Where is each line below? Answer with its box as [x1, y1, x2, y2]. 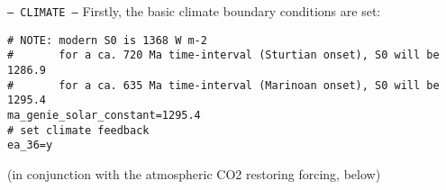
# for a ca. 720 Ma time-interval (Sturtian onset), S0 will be [7, 49, 440, 62]
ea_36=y [7, 139, 53, 152]
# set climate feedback [7, 123, 150, 137]
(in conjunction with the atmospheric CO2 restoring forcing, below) [7, 164, 381, 183]
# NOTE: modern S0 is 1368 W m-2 [7, 33, 207, 47]
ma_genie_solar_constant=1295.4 [7, 108, 201, 122]
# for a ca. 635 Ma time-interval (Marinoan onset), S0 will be [7, 78, 440, 92]
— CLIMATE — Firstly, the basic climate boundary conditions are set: [7, 2, 381, 20]
